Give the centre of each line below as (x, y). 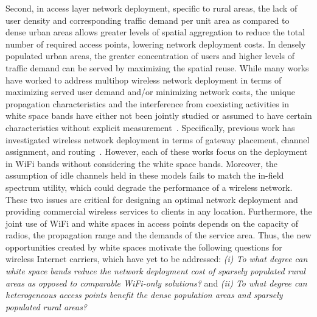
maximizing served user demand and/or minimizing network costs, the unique (151, 92)
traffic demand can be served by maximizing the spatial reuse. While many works (157, 67)
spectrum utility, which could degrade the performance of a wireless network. (149, 187)
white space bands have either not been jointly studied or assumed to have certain (159, 116)
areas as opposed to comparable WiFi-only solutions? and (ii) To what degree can (156, 283)
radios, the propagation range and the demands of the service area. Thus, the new (158, 235)
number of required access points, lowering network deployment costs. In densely (156, 44)
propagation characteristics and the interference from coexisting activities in (148, 103)
